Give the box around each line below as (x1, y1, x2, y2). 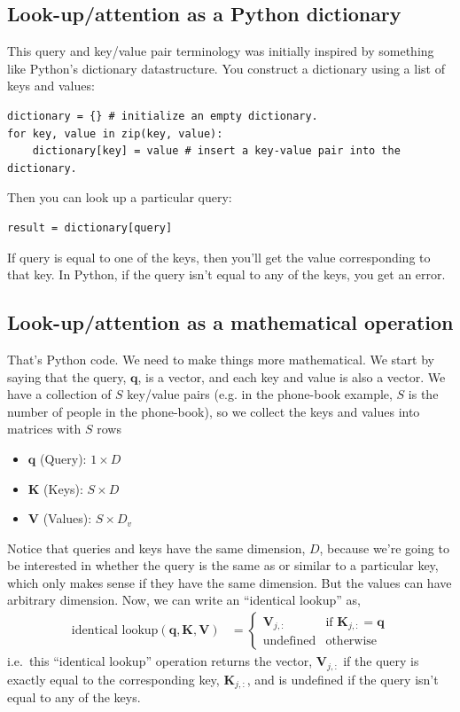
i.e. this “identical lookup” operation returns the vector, (7, 652, 313, 670)
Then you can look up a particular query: (7, 188, 232, 207)
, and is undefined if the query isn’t (246, 669, 439, 688)
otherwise (325, 635, 378, 648)
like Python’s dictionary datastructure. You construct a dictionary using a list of (7, 59, 445, 77)
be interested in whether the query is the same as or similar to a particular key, (7, 556, 439, 575)
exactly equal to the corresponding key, (7, 669, 220, 688)
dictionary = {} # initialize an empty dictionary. (7, 109, 318, 122)
